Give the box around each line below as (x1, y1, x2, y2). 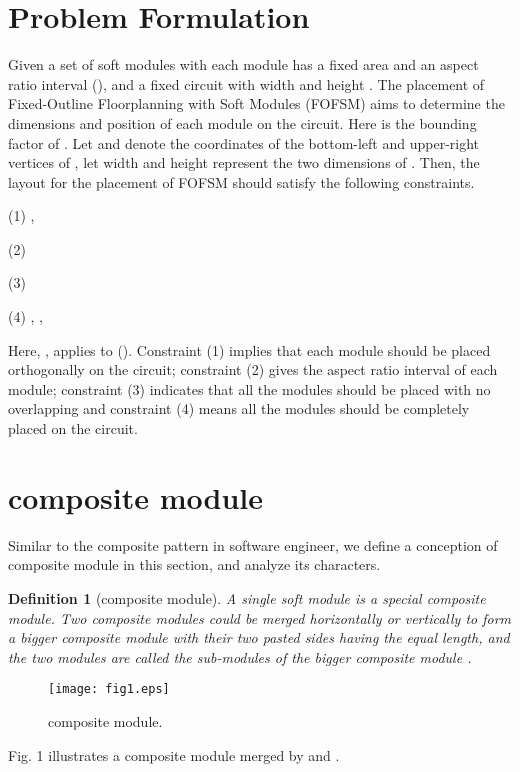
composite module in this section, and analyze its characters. (8, 554, 381, 575)
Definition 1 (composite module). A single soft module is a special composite (8, 587, 486, 608)
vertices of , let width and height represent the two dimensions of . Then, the (8, 152, 480, 173)
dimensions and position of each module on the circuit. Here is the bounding (8, 112, 477, 133)
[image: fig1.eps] (48, 682, 170, 697)
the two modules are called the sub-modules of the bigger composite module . (8, 646, 472, 667)
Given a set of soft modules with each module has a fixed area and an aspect (8, 54, 479, 75)
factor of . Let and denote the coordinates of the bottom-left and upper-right (8, 132, 480, 153)
